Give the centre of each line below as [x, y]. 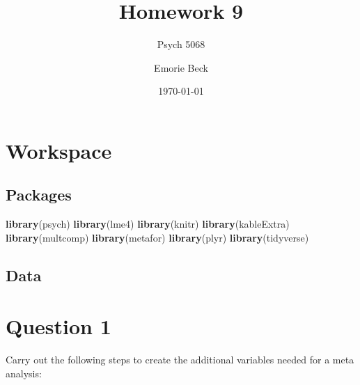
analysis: [24, 373]
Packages [39, 195]
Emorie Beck [181, 67]
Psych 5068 [181, 44]
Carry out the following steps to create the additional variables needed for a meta [180, 360]
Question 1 [58, 326]
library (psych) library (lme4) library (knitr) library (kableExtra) [148, 224]
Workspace [59, 150]
